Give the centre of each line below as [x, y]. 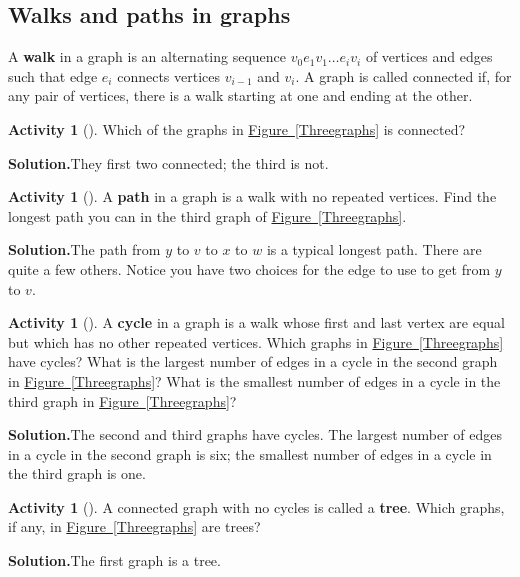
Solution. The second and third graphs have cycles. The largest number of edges [255, 434]
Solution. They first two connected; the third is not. [168, 162]
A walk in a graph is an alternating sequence [147, 56]
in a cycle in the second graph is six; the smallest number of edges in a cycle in [250, 453]
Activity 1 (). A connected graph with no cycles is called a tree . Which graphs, [256, 506]
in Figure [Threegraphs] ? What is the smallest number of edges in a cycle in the [254, 380]
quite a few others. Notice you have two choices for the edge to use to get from [249, 268]
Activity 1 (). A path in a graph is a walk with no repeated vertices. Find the [252, 196]
